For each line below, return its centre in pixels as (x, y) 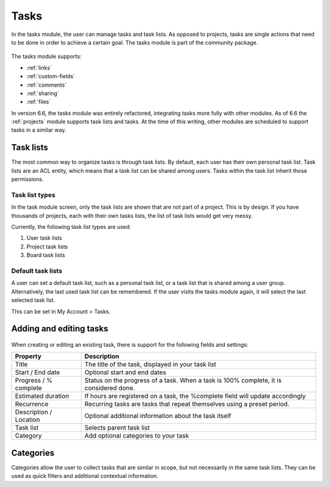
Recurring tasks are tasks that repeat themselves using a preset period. (187, 404)
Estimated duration (42, 396)
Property (28, 356)
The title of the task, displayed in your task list (150, 364)
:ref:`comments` (47, 85)
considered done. (110, 388)
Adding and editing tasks (60, 329)
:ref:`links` (39, 68)
